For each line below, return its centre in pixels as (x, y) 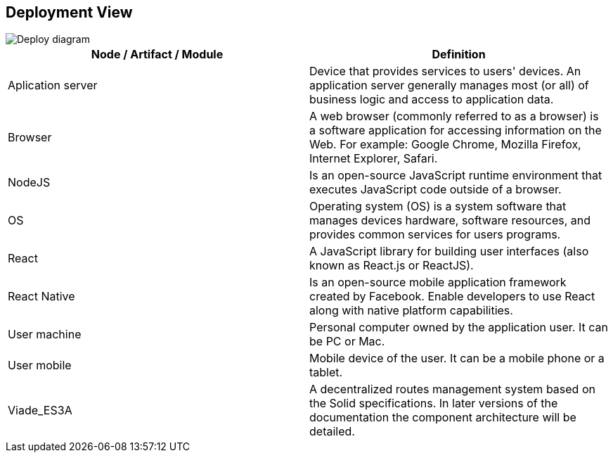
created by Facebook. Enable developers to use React (452, 297)
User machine (45, 335)
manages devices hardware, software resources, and (450, 221)
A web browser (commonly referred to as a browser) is (454, 116)
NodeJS (29, 183)
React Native (41, 297)
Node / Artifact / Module (157, 55)
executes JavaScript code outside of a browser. (435, 190)
